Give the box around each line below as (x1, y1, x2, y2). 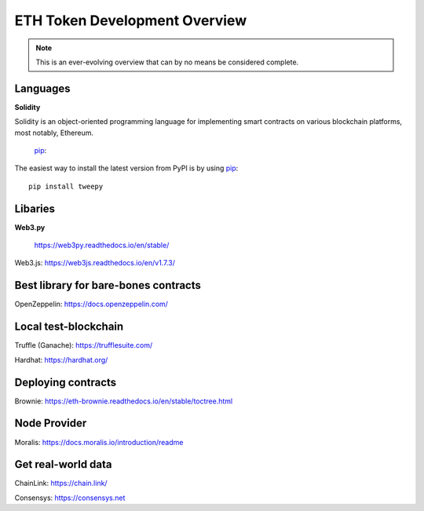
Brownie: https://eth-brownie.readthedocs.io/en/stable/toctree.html (14, 396, 233, 406)
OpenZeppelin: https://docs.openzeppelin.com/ (14, 299, 169, 309)
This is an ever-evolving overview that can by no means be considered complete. (35, 57, 299, 67)
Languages (14, 82, 71, 95)
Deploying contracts (14, 375, 117, 389)
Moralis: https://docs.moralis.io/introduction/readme (14, 437, 184, 447)
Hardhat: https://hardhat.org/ (14, 355, 108, 364)
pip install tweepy (28, 181, 104, 191)
